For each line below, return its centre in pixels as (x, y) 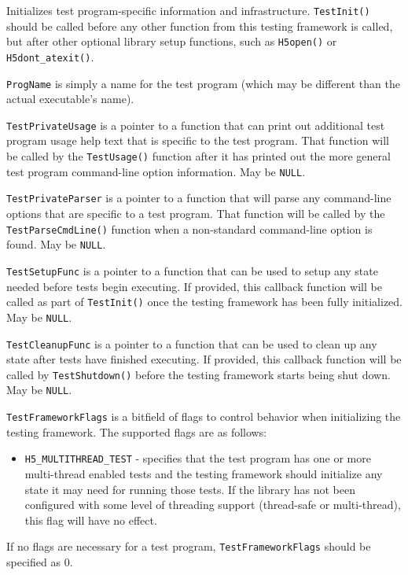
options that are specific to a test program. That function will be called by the (196, 214)
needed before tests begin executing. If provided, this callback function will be (194, 286)
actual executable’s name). (70, 99)
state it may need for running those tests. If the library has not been (190, 489)
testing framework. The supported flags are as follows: (137, 431)
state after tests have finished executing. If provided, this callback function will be (204, 359)
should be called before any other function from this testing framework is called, (200, 26)
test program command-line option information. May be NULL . (156, 171)
